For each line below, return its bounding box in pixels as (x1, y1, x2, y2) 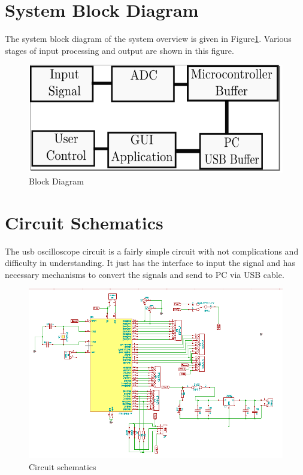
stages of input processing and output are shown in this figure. (5, 44, 234, 56)
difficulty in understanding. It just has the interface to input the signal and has (5, 256, 296, 269)
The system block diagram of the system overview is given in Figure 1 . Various (5, 32, 292, 45)
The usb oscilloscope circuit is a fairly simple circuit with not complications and (5, 244, 299, 257)
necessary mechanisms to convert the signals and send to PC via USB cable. (5, 268, 284, 280)
